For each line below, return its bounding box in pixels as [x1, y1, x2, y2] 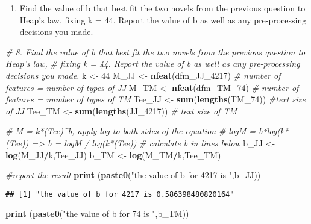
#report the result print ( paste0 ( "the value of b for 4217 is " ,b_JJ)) [5, 169, 261, 181]
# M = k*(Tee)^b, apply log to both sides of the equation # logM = [5, 125, 256, 137]
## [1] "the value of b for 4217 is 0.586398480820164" [5, 190, 234, 199]
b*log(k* [259, 125, 289, 137]
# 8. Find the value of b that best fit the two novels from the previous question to [5, 45, 306, 58]
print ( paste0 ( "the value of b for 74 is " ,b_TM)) [5, 207, 189, 220]
